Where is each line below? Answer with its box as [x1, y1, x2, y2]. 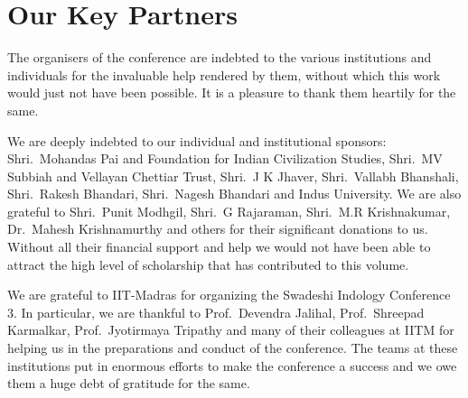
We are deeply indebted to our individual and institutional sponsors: [7, 131, 387, 150]
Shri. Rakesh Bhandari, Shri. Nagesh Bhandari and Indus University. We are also [7, 184, 462, 203]
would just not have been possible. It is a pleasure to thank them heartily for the [7, 83, 456, 102]
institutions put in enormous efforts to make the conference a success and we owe [7, 356, 457, 375]
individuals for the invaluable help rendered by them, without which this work [7, 65, 441, 84]
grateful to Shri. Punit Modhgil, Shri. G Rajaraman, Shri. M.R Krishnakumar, [7, 201, 451, 220]
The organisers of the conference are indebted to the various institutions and [7, 48, 432, 67]
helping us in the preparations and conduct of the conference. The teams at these [7, 338, 458, 357]
